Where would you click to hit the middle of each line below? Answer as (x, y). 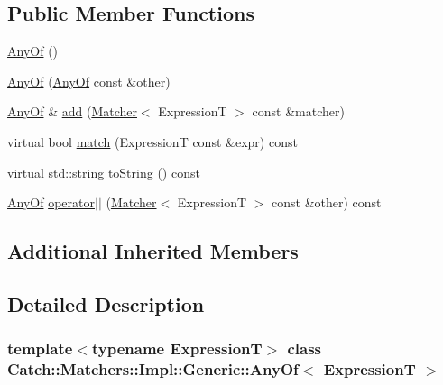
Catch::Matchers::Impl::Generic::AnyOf (153, 369)
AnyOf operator (51, 202)
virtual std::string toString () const (104, 172)
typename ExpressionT (177, 348)
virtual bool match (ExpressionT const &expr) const (152, 141)
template (40, 348)
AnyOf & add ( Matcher (72, 111)
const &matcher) (298, 111)
